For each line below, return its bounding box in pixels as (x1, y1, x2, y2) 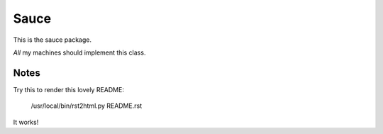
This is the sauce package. (13, 35, 92, 44)
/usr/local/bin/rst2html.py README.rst (30, 101, 143, 110)
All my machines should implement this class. (13, 48, 146, 57)
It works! (13, 118, 39, 126)
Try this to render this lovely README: (13, 85, 124, 94)
